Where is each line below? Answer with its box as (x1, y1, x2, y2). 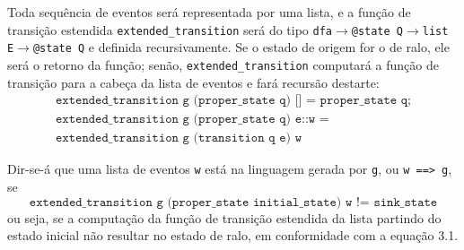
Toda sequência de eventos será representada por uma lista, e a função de (7, 3, 411, 21)
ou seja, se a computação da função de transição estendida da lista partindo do (7, 208, 442, 227)
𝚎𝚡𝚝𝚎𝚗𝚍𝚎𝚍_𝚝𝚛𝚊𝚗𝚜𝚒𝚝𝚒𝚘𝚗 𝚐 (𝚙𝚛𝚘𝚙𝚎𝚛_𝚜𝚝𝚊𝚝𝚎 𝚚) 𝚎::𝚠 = (55, 113, 329, 126)
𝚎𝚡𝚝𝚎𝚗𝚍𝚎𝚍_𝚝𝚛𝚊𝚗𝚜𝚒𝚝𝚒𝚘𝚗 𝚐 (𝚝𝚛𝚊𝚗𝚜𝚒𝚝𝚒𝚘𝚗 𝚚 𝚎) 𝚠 (55, 132, 302, 145)
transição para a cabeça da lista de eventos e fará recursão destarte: (7, 73, 380, 91)
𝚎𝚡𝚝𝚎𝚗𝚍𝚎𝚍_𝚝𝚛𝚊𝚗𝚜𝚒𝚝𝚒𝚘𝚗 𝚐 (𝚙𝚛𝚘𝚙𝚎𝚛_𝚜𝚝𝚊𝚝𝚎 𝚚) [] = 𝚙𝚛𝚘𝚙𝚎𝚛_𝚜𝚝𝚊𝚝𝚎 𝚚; (55, 94, 412, 108)
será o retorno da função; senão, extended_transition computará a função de (7, 55, 439, 73)
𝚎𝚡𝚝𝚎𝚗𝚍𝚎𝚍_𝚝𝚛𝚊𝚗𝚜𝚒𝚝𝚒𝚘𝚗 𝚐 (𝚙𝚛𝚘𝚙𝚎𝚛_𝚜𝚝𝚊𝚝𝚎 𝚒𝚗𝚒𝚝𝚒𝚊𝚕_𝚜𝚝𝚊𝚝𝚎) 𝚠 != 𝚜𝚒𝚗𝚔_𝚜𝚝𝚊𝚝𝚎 (29, 195, 438, 209)
